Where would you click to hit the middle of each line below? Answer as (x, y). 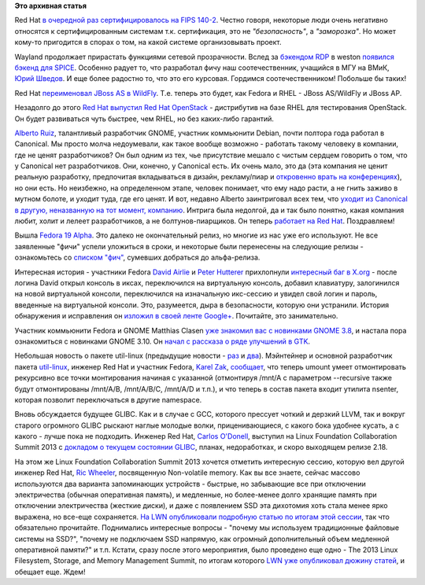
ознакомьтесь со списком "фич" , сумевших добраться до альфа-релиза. (137, 258)
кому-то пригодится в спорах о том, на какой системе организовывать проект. (148, 42)
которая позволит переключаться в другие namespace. (108, 399)
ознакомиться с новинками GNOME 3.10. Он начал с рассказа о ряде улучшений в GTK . (163, 341)
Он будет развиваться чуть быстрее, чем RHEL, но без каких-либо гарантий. (144, 119)
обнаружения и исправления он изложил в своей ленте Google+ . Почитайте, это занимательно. (176, 316)
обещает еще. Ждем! (50, 572)
